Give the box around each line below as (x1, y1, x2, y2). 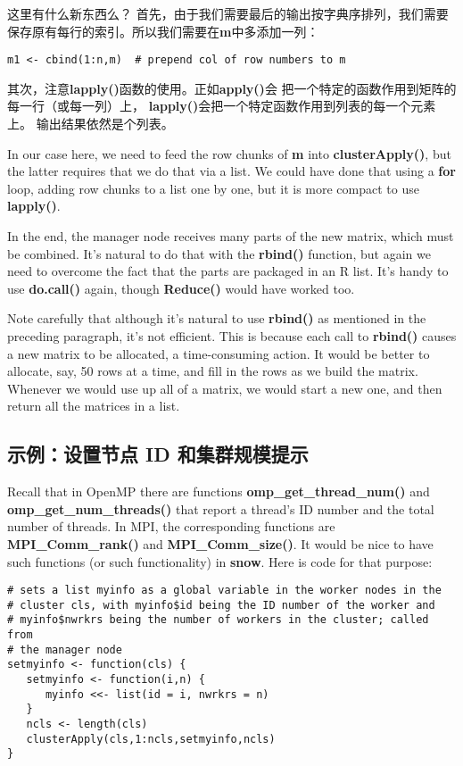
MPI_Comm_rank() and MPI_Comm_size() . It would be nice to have (7, 534, 434, 553)
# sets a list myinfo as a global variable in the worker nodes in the (7, 584, 442, 597)
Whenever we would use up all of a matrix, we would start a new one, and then (7, 379, 442, 397)
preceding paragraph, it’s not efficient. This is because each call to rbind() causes (7, 326, 457, 345)
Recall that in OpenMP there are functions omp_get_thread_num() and (7, 482, 430, 501)
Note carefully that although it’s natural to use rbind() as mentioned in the (7, 309, 426, 328)
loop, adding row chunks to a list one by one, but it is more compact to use (7, 179, 419, 197)
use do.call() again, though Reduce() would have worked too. (7, 279, 355, 297)
